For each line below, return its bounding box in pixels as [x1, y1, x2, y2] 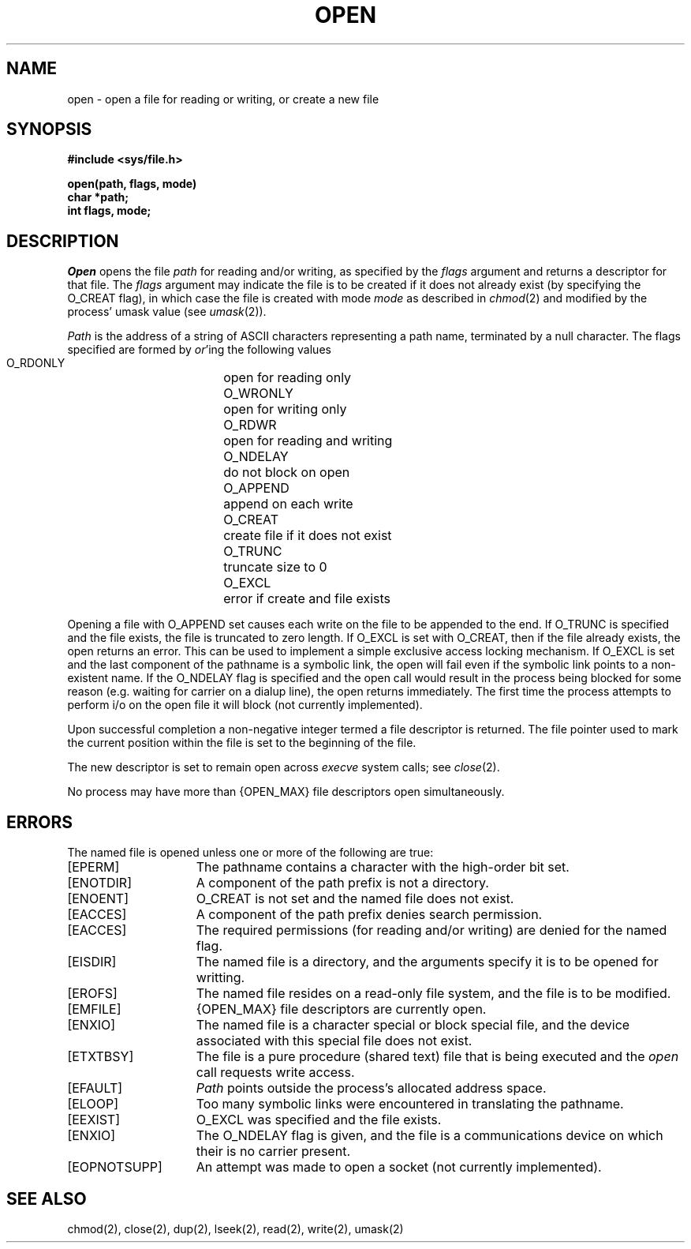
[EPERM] [67, 859, 120, 876]
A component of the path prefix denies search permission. [196, 906, 543, 923]
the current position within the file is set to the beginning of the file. [67, 736, 416, 750]
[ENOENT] [67, 891, 129, 907]
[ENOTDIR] [67, 875, 132, 891]
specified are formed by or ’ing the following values [67, 343, 331, 357]
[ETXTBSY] [67, 1048, 134, 1065]
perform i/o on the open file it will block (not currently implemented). [67, 698, 423, 712]
